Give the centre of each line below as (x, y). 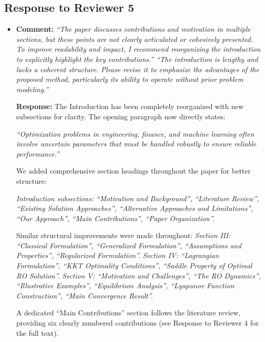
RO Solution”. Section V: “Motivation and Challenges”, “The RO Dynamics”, (138, 275)
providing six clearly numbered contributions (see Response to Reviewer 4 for (137, 323)
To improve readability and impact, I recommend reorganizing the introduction (138, 49)
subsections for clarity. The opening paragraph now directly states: (121, 116)
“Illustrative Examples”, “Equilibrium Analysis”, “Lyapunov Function (125, 285)
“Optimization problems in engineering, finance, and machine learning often (135, 133)
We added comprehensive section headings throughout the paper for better (133, 171)
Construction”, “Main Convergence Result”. (84, 295)
